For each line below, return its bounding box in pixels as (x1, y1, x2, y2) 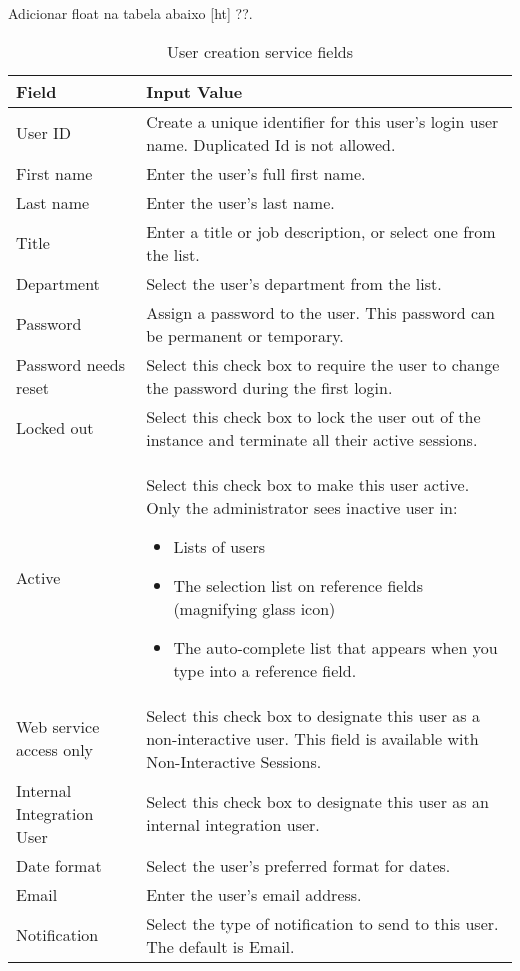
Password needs (16, 352, 125, 376)
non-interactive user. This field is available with (146, 726, 479, 750)
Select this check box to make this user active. (146, 472, 470, 496)
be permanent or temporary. (146, 323, 344, 347)
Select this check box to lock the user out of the (146, 404, 481, 428)
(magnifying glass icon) (173, 596, 336, 620)
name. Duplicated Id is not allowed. (146, 132, 396, 156)
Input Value (146, 79, 243, 103)
